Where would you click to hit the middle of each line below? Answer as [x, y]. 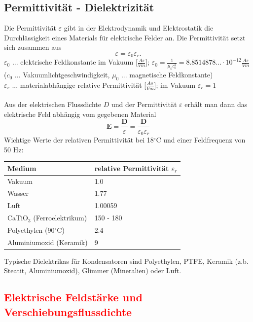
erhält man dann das [216, 104]
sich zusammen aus [33, 47]
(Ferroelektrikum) [60, 218]
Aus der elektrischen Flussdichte [53, 104]
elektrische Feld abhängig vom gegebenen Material [80, 114]
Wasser [18, 193]
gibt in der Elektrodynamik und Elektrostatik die [139, 28]
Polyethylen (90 [31, 230]
